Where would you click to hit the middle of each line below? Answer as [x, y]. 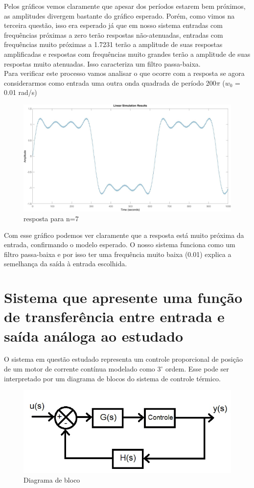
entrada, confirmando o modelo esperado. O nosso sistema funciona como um [120, 244]
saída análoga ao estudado [94, 336]
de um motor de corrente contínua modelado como [80, 369]
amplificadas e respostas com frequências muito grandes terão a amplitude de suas [127, 54]
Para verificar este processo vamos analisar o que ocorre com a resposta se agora [124, 73]
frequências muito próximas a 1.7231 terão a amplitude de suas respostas [113, 44]
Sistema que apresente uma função [123, 297]
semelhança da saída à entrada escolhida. [66, 264]
